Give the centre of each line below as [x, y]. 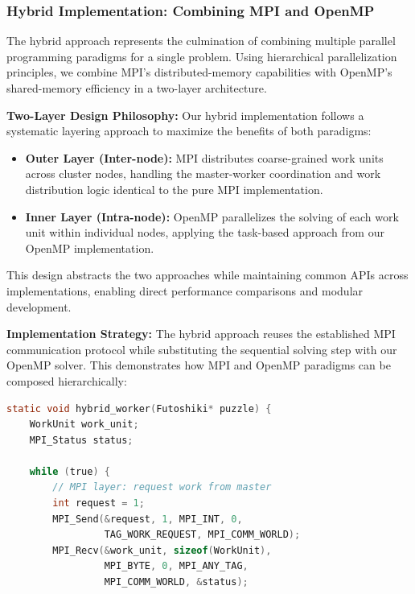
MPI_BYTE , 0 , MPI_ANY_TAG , [176, 566]
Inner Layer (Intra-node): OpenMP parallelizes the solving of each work [212, 216]
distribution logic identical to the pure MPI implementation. [174, 189]
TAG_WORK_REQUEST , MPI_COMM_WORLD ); [202, 535]
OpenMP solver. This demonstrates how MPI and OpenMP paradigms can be [199, 365]
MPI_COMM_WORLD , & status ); [176, 582]
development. [39, 306]
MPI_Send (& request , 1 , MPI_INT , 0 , [148, 519]
